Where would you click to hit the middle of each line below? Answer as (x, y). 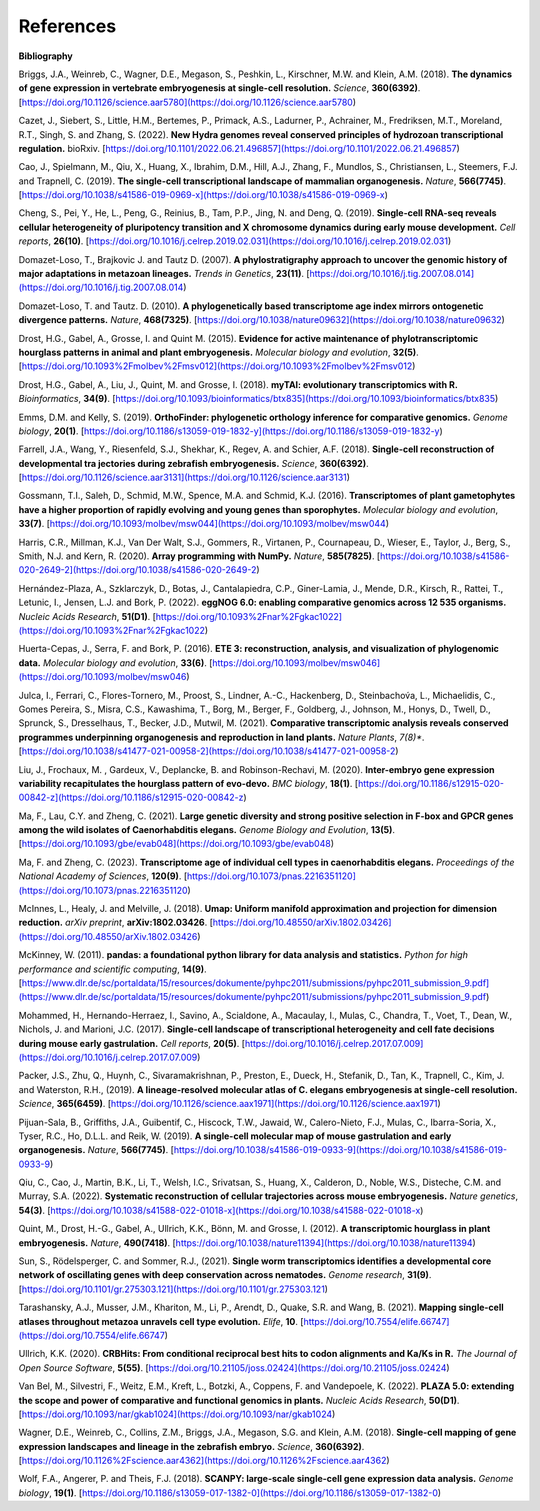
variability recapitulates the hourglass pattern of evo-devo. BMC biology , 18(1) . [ (188, 783)
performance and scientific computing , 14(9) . (112, 969)
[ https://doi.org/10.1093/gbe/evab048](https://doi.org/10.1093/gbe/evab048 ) (176, 844)
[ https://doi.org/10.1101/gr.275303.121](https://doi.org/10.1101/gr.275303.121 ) (173, 1289)
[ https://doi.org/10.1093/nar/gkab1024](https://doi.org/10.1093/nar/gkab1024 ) (177, 1414)
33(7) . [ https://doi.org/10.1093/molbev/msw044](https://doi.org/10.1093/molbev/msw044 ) (204, 524)
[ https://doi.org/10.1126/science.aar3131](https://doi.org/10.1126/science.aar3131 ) (184, 477)
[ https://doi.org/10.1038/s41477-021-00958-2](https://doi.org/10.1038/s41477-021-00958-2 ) (208, 751)
